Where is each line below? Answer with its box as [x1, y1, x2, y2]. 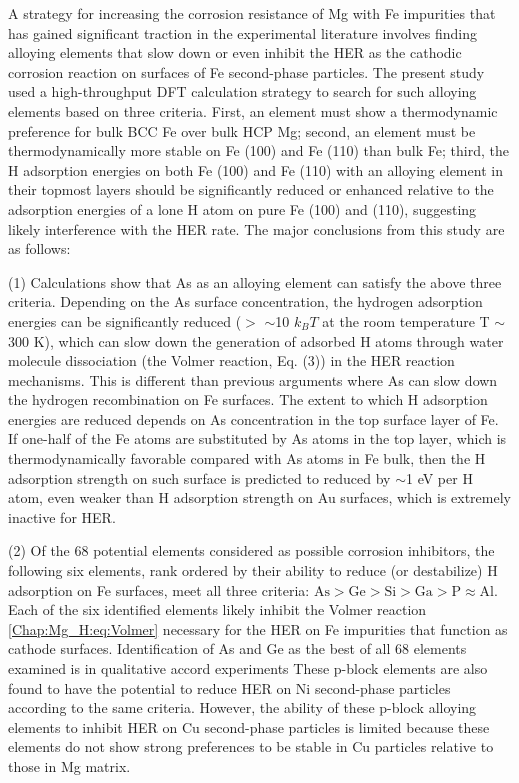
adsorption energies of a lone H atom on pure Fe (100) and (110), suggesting [8, 198, 477, 219]
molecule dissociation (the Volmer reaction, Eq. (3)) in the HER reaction [8, 350, 455, 371]
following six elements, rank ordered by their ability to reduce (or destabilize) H [8, 560, 498, 581]
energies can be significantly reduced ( [8, 310, 242, 331]
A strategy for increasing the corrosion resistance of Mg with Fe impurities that [8, 3, 496, 23]
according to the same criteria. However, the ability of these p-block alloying [8, 697, 477, 718]
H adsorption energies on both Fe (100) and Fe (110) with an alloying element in [8, 159, 503, 180]
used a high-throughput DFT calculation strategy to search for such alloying [8, 81, 477, 102]
